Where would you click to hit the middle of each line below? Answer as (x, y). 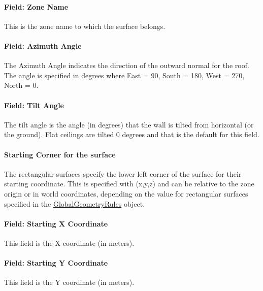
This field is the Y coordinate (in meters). (69, 282)
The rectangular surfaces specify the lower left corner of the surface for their (123, 173)
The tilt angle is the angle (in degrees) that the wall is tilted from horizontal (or (129, 124)
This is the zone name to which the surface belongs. (85, 26)
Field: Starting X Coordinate (56, 223)
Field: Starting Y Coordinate (56, 263)
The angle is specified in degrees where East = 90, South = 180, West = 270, (124, 75)
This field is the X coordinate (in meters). (69, 243)
